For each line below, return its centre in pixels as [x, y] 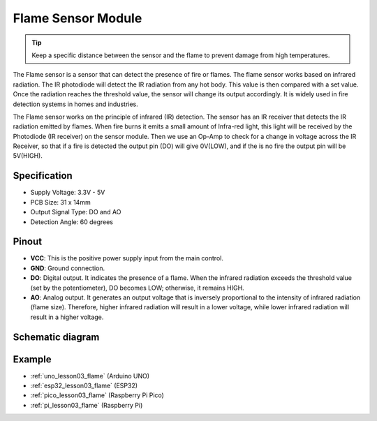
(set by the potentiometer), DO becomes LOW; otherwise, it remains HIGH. [137, 288]
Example [32, 359]
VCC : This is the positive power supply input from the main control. [127, 258]
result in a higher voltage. [67, 317]
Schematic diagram [56, 337]
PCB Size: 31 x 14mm [60, 202]
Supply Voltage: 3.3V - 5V [68, 193]
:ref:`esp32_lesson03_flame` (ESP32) [84, 386]
